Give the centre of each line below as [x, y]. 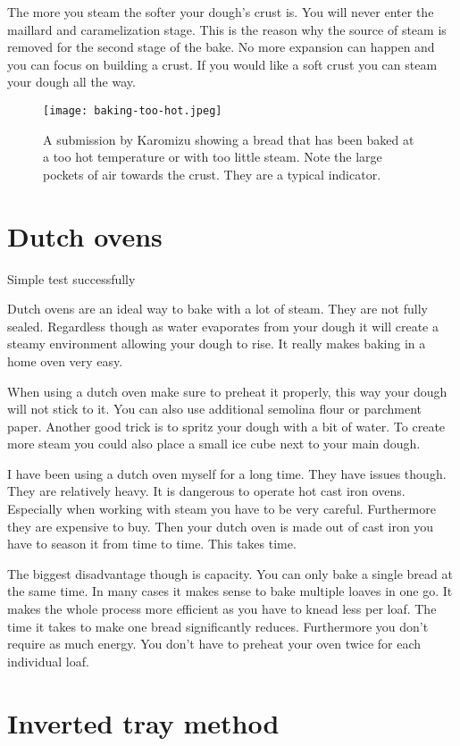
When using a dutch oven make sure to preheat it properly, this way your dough [227, 391]
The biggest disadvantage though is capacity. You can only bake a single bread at [230, 573]
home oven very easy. [65, 360]
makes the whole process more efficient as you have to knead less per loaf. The [222, 609]
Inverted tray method [143, 722]
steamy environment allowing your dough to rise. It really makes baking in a [217, 344]
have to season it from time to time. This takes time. [152, 544]
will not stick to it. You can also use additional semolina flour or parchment [214, 409]
